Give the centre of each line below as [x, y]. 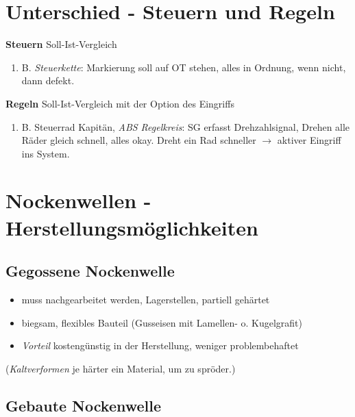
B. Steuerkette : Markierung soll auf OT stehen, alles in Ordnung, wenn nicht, [184, 67]
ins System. [46, 153]
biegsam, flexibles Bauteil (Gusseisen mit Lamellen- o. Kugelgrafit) [162, 322]
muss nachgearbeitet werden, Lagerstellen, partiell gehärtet [146, 300]
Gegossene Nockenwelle [90, 271]
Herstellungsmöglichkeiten [132, 227]
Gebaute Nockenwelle [84, 405]
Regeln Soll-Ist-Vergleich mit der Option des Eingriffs [120, 103]
